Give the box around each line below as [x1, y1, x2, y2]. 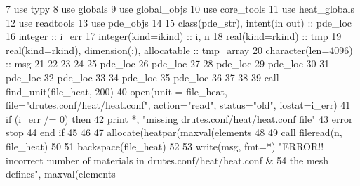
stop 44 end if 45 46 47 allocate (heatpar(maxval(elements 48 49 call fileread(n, [6, 125, 342, 140]
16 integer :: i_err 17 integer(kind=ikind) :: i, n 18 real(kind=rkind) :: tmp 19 [6, 29, 342, 44]
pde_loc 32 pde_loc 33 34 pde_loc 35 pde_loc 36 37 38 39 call [6, 69, 279, 84]
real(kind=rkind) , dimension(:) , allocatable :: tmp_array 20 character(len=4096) [6, 42, 353, 57]
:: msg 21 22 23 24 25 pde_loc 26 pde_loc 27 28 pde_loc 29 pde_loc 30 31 [6, 56, 330, 71]
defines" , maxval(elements [6, 166, 116, 181]
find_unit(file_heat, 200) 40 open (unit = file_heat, [6, 84, 227, 98]
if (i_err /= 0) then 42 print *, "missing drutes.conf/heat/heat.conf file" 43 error [6, 111, 353, 126]
